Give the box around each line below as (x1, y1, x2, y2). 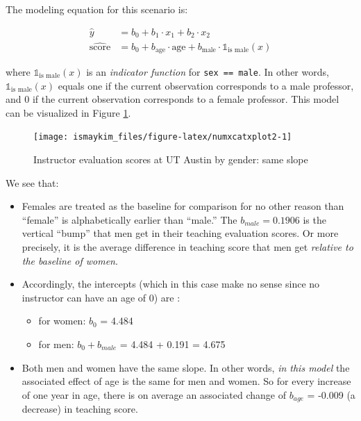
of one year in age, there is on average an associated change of (22, 387, 287, 402)
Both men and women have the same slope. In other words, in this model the (22, 360, 350, 374)
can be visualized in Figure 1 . (6, 105, 131, 119)
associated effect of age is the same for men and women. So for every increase (22, 374, 351, 388)
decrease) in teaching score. (22, 402, 138, 416)
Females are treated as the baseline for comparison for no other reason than (22, 199, 344, 213)
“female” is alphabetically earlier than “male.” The (22, 212, 237, 226)
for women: (38, 313, 86, 328)
